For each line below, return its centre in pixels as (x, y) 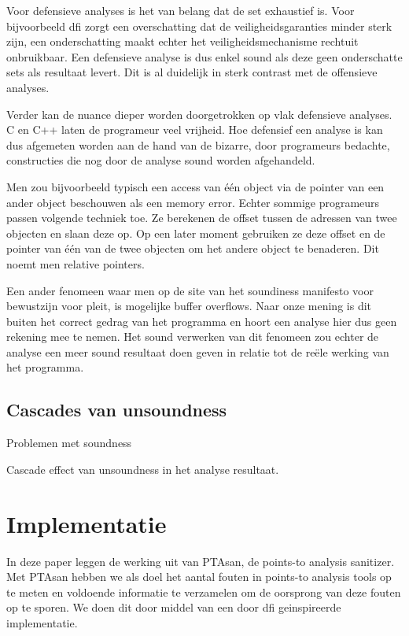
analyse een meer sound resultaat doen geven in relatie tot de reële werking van (198, 351)
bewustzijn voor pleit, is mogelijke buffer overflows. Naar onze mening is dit (189, 306)
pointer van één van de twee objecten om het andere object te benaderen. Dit (193, 248)
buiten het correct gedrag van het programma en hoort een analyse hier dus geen (202, 321)
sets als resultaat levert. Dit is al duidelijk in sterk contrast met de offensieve (192, 72)
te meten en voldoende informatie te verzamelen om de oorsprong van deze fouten (204, 592)
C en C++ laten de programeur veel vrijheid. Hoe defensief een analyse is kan (195, 129)
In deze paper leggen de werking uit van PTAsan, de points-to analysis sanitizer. (201, 561)
